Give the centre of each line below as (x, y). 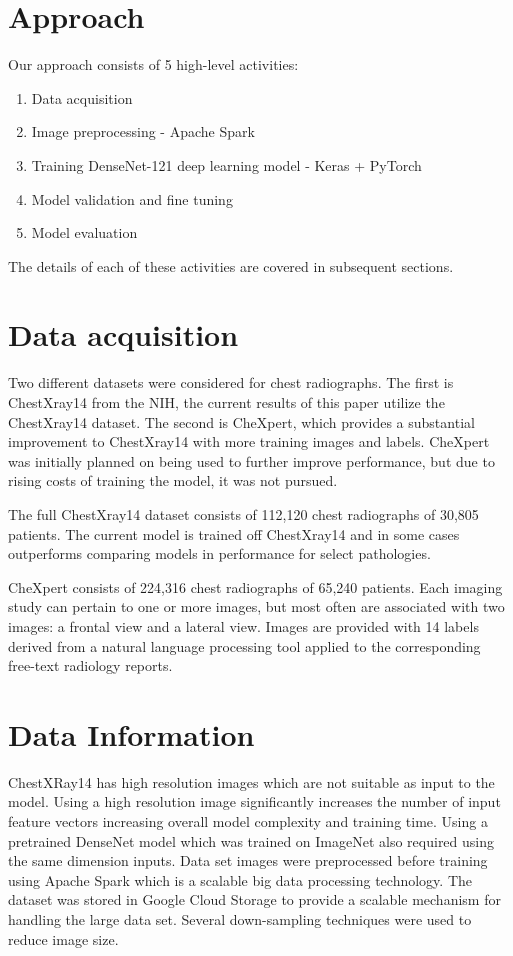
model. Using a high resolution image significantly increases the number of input (254, 801)
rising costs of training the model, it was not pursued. (173, 480)
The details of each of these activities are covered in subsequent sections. (231, 265)
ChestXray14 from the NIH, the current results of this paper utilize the (226, 402)
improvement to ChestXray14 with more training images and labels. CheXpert (249, 441)
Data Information (131, 733)
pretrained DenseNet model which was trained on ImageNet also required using (251, 840)
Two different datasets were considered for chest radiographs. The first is (231, 382)
